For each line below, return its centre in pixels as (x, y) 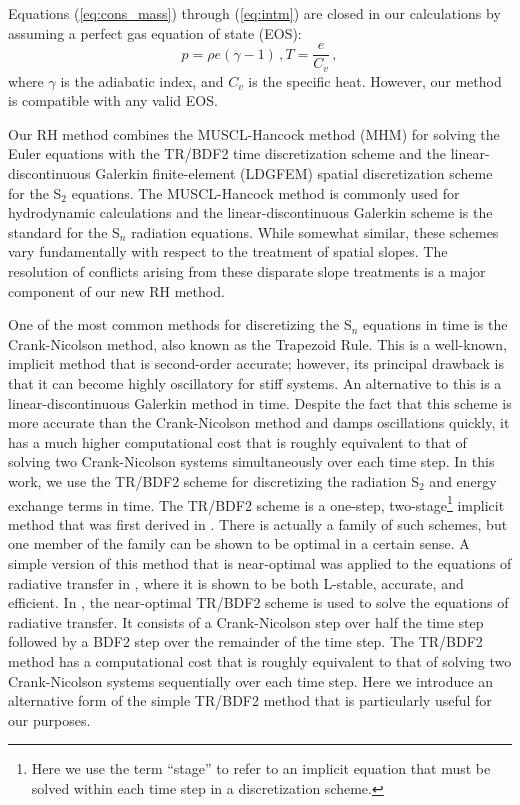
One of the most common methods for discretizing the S (180, 324)
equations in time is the (435, 324)
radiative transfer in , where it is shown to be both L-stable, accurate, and (236, 582)
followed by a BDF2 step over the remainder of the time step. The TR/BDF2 (245, 641)
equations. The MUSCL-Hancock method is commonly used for (265, 192)
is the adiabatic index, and (142, 80)
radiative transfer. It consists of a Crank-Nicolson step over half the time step (246, 621)
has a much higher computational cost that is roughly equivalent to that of (237, 441)
